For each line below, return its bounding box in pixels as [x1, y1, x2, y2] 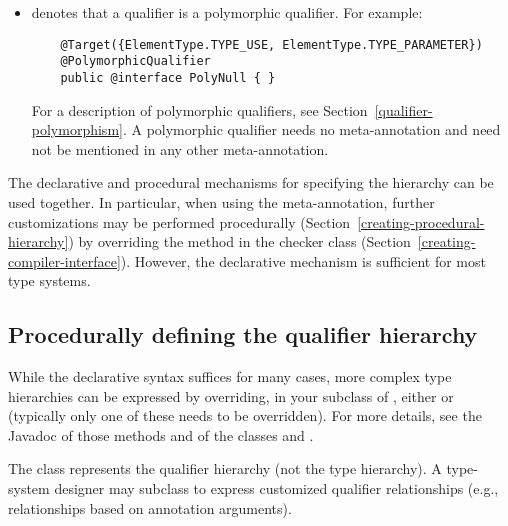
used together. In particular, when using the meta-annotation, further [8, 191, 435, 212]
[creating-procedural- [357, 211, 485, 232]
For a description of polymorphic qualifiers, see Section [31, 99, 368, 120]
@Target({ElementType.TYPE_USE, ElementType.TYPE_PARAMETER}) [60, 37, 483, 52]
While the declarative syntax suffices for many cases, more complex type [8, 366, 452, 387]
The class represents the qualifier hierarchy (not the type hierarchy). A [8, 458, 442, 479]
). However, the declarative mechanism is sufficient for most [120, 250, 486, 271]
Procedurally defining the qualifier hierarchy [8, 319, 478, 350]
